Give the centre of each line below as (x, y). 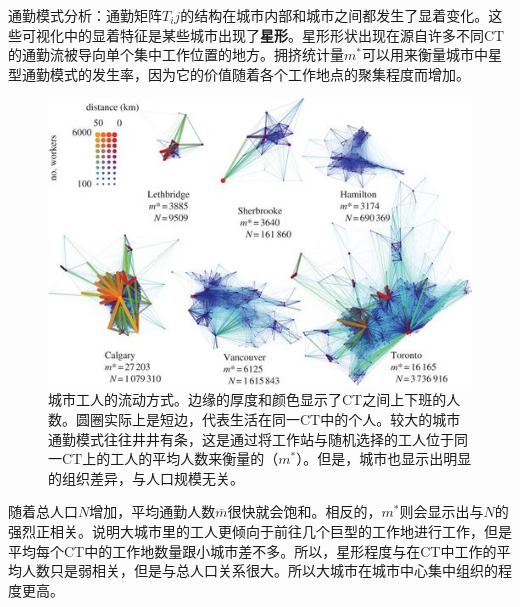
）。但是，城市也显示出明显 (384, 458)
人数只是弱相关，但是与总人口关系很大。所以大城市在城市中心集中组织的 (259, 570)
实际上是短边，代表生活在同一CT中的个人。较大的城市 (282, 419)
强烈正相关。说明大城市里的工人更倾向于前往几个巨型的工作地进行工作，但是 (260, 531)
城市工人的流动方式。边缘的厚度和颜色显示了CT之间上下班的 (247, 399)
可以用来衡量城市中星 (431, 54)
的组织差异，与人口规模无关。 (146, 477)
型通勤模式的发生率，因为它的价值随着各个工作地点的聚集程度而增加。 (239, 73)
